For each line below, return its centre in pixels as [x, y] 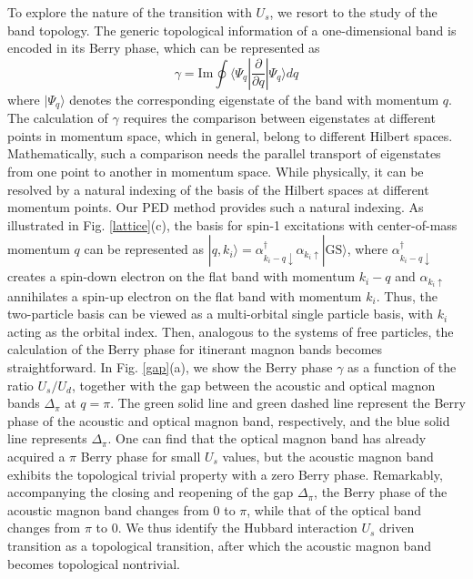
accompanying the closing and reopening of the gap [151, 492]
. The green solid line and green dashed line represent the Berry [288, 403]
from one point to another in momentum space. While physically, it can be [216, 172]
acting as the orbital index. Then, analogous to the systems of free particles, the [231, 331]
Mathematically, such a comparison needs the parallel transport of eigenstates [224, 153]
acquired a [36, 457]
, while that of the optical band [334, 509]
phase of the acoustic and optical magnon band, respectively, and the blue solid [229, 420]
